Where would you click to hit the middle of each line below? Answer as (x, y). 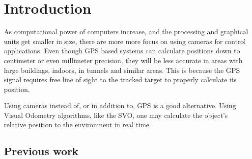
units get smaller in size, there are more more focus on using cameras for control (125, 41)
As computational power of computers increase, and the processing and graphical (126, 32)
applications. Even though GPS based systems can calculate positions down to (122, 51)
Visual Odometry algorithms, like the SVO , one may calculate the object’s (116, 115)
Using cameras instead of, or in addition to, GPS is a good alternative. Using (120, 105)
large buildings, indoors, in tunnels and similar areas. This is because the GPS (122, 70)
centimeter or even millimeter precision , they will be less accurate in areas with (123, 60)
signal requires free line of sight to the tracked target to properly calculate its (120, 79)
